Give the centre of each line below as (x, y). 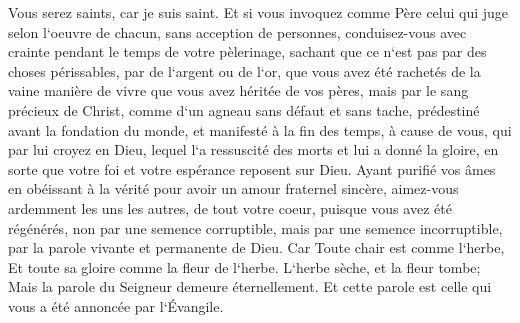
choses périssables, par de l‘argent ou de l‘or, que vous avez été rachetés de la (244, 70)
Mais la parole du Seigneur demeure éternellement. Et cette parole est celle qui (250, 286)
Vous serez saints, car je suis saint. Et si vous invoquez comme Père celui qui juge (258, 12)
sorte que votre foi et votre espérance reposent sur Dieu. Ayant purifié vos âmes (252, 168)
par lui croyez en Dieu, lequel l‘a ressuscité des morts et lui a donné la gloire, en (253, 149)
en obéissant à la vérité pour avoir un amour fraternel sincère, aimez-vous (233, 188)
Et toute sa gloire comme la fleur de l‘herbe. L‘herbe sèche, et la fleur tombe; (244, 266)
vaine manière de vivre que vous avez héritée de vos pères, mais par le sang (238, 90)
